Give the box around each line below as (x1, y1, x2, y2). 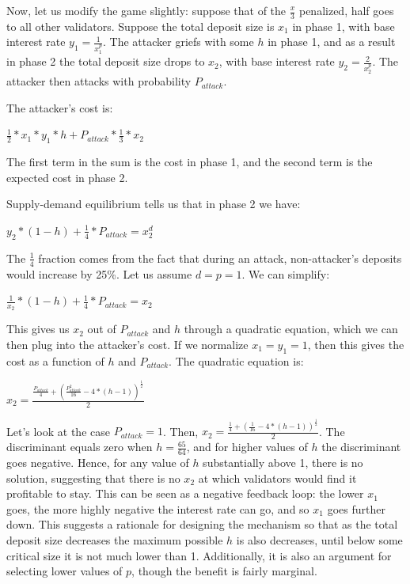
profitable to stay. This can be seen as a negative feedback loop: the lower (6, 485, 364, 502)
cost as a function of (6, 352, 104, 369)
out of (87, 320, 116, 337)
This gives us (6, 320, 70, 337)
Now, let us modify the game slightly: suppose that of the (6, 2, 287, 18)
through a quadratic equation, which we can (184, 320, 398, 337)
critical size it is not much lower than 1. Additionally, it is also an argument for (6, 547, 392, 563)
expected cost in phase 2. (6, 169, 128, 185)
